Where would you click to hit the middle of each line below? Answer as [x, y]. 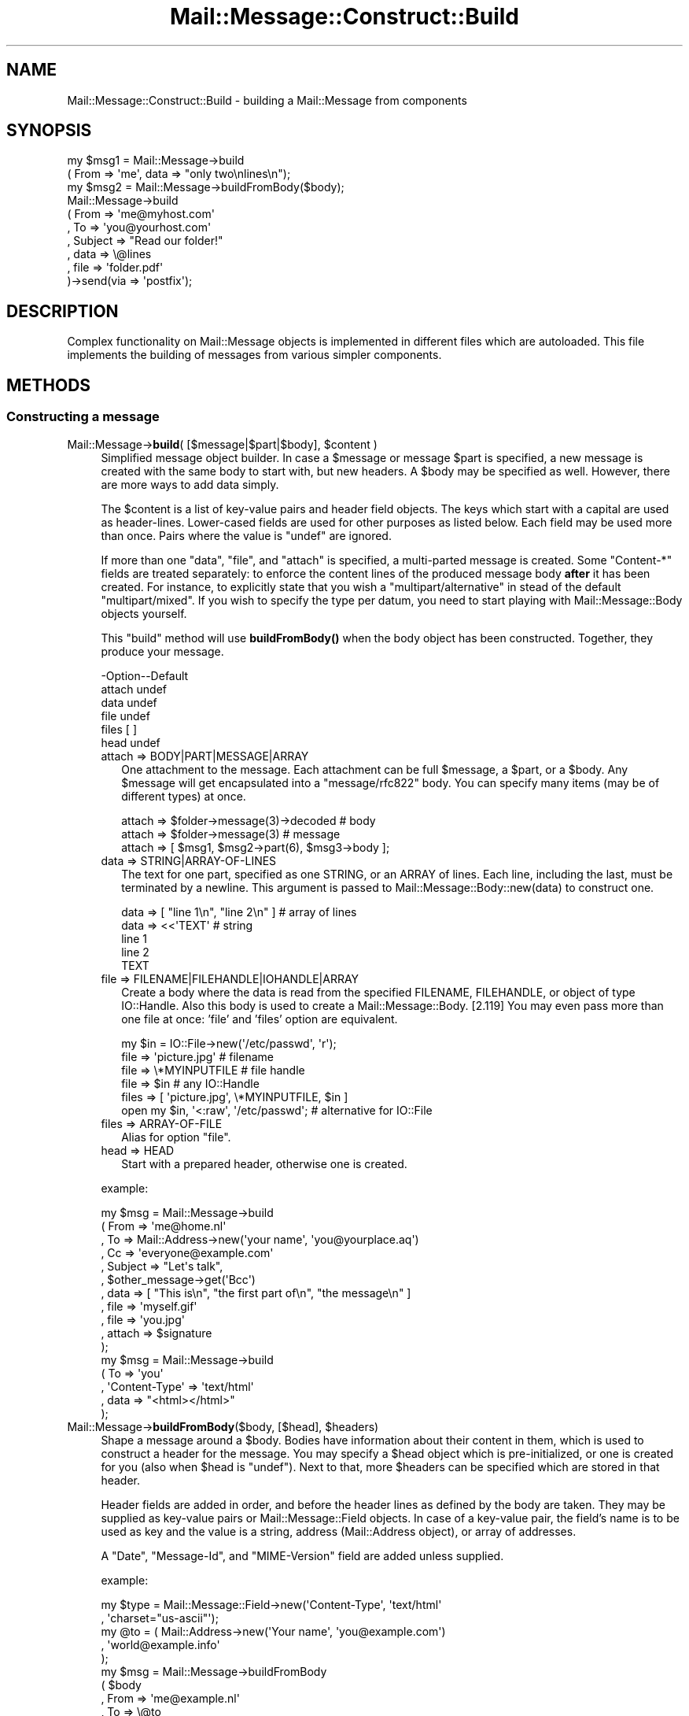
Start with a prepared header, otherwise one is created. [264, 1163]
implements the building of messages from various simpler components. [254, 355]
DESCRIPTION [63, 311]
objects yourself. [144, 613]
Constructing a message [83, 417]
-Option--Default [145, 675]
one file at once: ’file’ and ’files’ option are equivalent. [260, 1019]
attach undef [134, 689]
